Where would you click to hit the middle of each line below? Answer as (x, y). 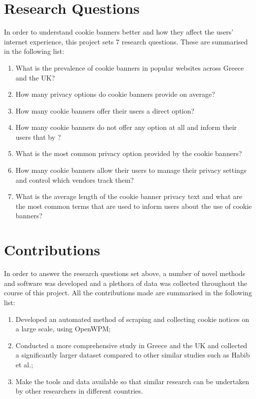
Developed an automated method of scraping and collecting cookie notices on (132, 319)
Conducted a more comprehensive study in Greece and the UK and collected (131, 345)
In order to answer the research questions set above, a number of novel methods (125, 273)
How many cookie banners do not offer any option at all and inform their (126, 127)
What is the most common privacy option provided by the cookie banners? (129, 153)
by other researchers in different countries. (79, 391)
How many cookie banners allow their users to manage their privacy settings (131, 170)
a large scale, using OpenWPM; (63, 329)
